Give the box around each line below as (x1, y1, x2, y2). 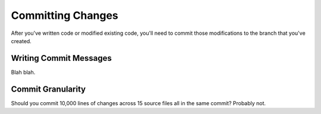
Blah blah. (11, 69, 36, 76)
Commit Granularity (11, 84, 86, 94)
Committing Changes (11, 9, 119, 22)
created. (11, 37, 32, 44)
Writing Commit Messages (11, 53, 112, 63)
